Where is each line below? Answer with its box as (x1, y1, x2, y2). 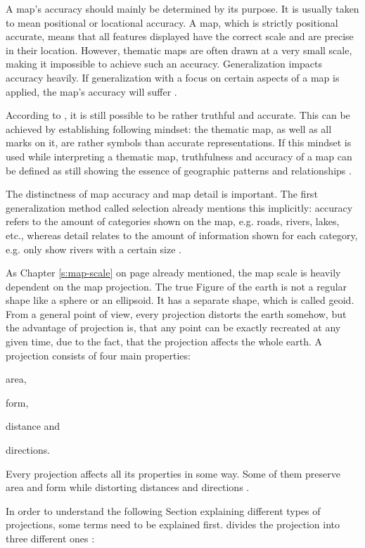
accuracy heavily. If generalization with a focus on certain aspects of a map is (6, 70, 340, 84)
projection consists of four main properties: (6, 348, 191, 362)
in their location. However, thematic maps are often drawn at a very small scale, (6, 42, 352, 57)
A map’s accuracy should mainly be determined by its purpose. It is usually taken (6, 1, 359, 15)
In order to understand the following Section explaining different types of (6, 503, 321, 518)
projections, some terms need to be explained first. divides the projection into (6, 517, 340, 532)
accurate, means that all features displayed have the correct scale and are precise (6, 29, 354, 44)
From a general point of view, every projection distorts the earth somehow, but (6, 306, 347, 321)
